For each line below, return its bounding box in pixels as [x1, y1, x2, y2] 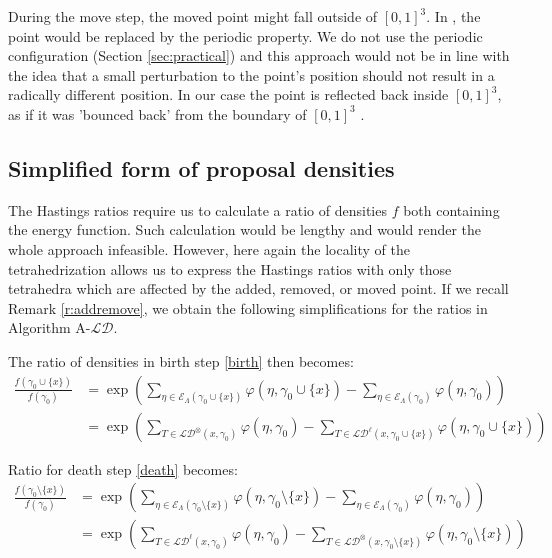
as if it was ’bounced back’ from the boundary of [8, 103, 307, 124]
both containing [403, 199, 500, 220]
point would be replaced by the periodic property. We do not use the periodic [8, 25, 483, 46]
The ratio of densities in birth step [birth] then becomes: [8, 350, 354, 371]
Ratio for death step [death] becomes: [8, 458, 238, 479]
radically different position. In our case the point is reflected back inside [8, 84, 449, 105]
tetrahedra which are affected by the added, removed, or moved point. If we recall [8, 278, 509, 299]
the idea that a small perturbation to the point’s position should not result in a [8, 64, 495, 85]
